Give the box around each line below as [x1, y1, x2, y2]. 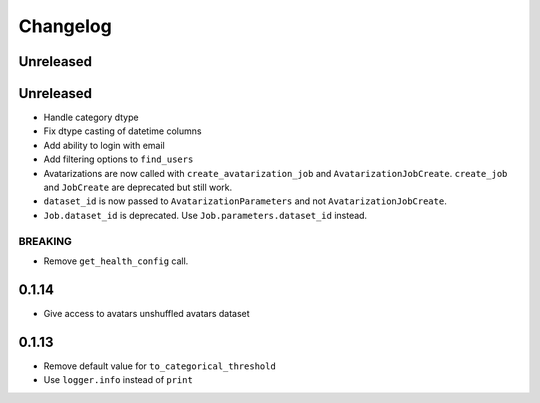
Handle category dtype [43, 111, 139, 124]
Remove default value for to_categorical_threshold [43, 360, 277, 372]
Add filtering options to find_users [43, 153, 194, 165]
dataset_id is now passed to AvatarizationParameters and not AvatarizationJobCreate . [43, 195, 447, 207]
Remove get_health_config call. [43, 255, 189, 267]
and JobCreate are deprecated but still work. [43, 181, 233, 194]
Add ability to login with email [43, 139, 165, 151]
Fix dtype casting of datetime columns [43, 125, 202, 137]
